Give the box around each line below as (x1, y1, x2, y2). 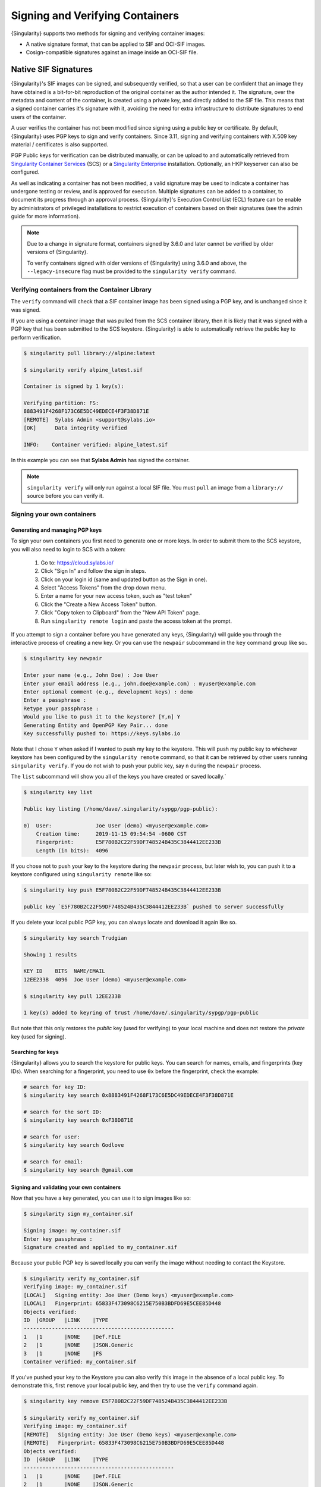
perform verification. (11, 334, 62, 341)
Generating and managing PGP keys (11, 526, 102, 534)
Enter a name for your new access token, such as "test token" (40, 592, 193, 600)
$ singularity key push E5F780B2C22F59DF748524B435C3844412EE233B (23, 887, 221, 893)
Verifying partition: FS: (23, 400, 99, 407)
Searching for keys (11, 1048, 59, 1055)
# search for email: (23, 1159, 83, 1165)
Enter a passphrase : (23, 697, 87, 704)
